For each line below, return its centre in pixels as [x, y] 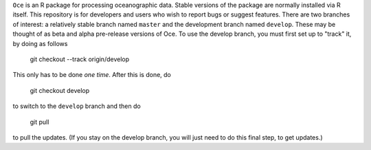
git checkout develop [60, 90]
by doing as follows [40, 43]
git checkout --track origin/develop [80, 59]
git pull [40, 122]
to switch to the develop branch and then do [77, 106]
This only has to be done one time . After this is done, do [92, 75]
